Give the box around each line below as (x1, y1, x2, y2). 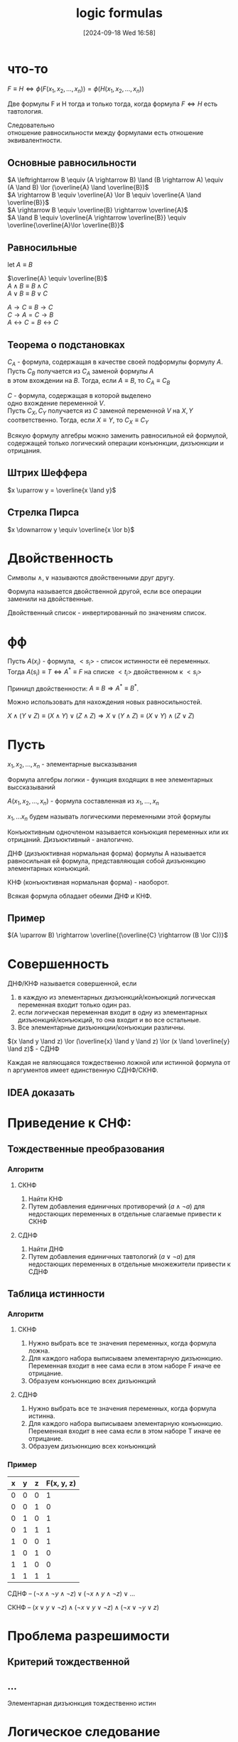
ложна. (28, 1346, 50, 1355)
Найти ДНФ (28, 1245, 64, 1253)
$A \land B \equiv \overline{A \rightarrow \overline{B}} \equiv (7, 213, 187, 222)
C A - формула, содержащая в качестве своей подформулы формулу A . (7, 357, 223, 367)
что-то (7, 60, 48, 77)
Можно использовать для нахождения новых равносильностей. (7, 698, 202, 706)
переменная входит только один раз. (17, 1000, 131, 1010)
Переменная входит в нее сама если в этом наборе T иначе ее (28, 1427, 222, 1436)
